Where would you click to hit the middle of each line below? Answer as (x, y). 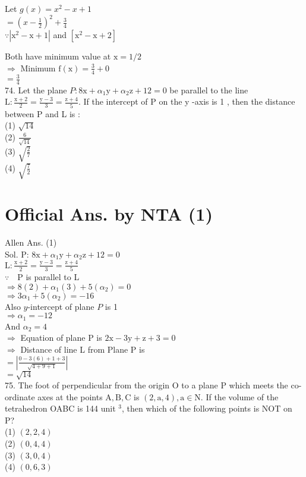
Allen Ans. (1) (31, 242)
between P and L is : (42, 113)
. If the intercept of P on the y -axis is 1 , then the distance (187, 101)
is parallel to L (53, 277)
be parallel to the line (209, 90)
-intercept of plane (61, 306)
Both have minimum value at (58, 56)
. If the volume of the (239, 396)
